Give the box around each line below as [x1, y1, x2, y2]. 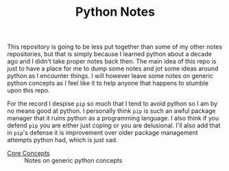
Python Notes [75, 4, 156, 20]
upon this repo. [7, 86, 50, 94]
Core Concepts [7, 149, 50, 157]
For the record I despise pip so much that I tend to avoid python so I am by [7, 100, 218, 108]
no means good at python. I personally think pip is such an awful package [7, 107, 216, 115]
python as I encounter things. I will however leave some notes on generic [7, 72, 214, 80]
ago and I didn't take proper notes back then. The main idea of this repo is [7, 57, 217, 66]
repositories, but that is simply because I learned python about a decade [7, 50, 213, 58]
